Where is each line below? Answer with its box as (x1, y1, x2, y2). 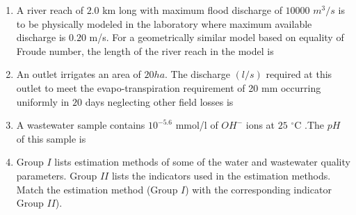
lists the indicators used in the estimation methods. (111, 168, 331, 182)
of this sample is (16, 131, 86, 145)
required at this (266, 67, 332, 81)
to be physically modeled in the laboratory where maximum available (16, 16, 312, 31)
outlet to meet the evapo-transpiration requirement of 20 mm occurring (16, 80, 321, 95)
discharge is (16, 30, 66, 45)
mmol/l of (175, 118, 218, 132)
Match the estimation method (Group (16, 182, 178, 196)
